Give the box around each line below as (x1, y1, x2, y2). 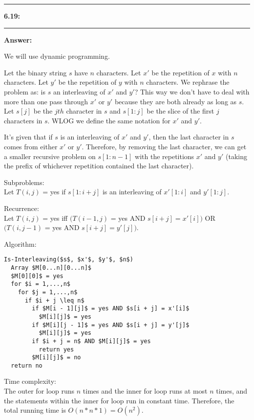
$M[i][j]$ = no (32, 354, 81, 361)
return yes (39, 346, 74, 353)
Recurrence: (4, 203, 39, 213)
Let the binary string (4, 67, 67, 77)
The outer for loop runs (4, 386, 75, 396)
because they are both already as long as (114, 96, 237, 106)
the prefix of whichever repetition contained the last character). (4, 161, 194, 171)
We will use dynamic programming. (4, 51, 110, 61)
